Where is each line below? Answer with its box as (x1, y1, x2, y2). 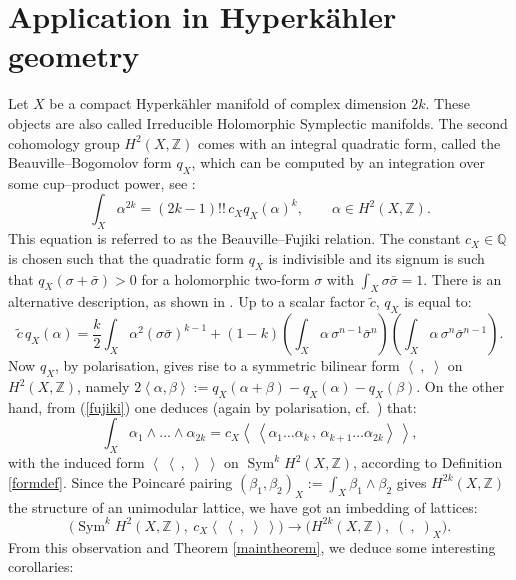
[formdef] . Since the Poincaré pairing (8, 471, 233, 492)
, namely (76, 376, 130, 397)
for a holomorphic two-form (141, 268, 310, 289)
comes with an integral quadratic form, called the (197, 132, 501, 153)
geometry (8, 35, 140, 76)
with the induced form (8, 452, 145, 473)
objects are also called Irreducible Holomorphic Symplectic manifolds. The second (8, 112, 508, 133)
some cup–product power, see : (8, 172, 196, 193)
